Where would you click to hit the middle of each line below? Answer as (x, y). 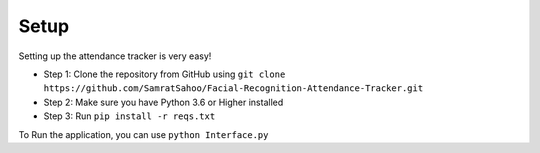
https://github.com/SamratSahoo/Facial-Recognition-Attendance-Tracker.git (233, 88)
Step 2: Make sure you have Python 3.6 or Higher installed (163, 102)
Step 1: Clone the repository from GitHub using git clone (164, 74)
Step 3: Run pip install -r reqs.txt (129, 116)
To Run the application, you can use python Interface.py (143, 134)
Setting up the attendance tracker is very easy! (115, 56)
